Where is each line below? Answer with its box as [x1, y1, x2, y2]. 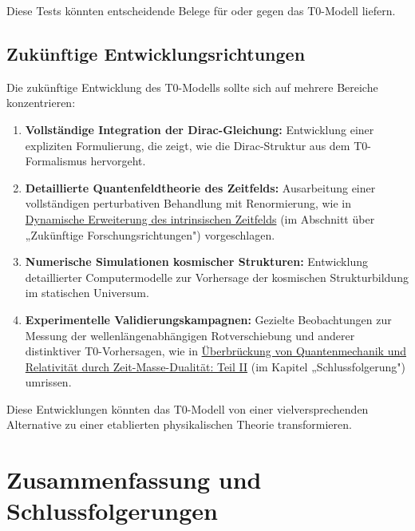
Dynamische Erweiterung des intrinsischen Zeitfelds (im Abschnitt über [25, 210, 375, 227]
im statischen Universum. [25, 284, 149, 301]
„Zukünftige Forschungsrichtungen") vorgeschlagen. [25, 226, 275, 243]
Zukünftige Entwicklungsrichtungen [6, 41, 306, 65]
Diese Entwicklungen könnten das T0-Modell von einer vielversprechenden [6, 400, 369, 417]
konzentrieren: [6, 94, 76, 111]
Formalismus [25, 153, 87, 169]
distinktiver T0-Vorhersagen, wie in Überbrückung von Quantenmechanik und [25, 343, 406, 359]
